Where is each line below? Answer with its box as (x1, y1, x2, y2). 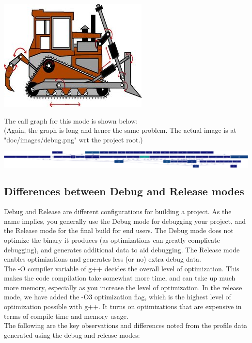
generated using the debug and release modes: (4, 329, 140, 340)
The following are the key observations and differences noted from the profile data (4, 320, 248, 330)
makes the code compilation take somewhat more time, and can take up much (4, 273, 236, 283)
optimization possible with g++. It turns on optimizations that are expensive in (4, 301, 242, 312)
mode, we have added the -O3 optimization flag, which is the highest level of (4, 292, 231, 302)
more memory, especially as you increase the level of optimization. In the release (4, 282, 242, 292)
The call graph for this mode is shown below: (4, 115, 138, 125)
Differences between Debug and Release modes (4, 184, 244, 199)
